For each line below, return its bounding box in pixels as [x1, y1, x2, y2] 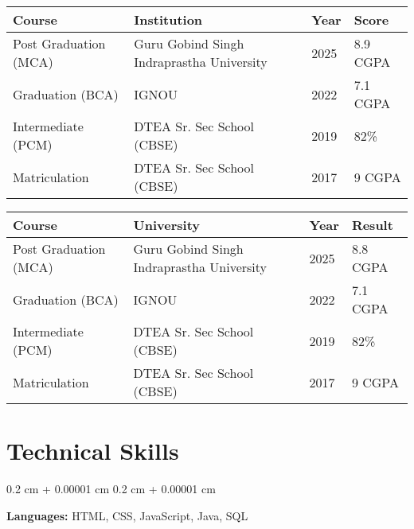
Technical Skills [6, 434, 179, 467]
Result [351, 216, 393, 234]
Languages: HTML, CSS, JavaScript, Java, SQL [6, 507, 248, 523]
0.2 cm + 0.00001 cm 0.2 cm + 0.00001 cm [6, 480, 216, 497]
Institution [134, 10, 203, 29]
